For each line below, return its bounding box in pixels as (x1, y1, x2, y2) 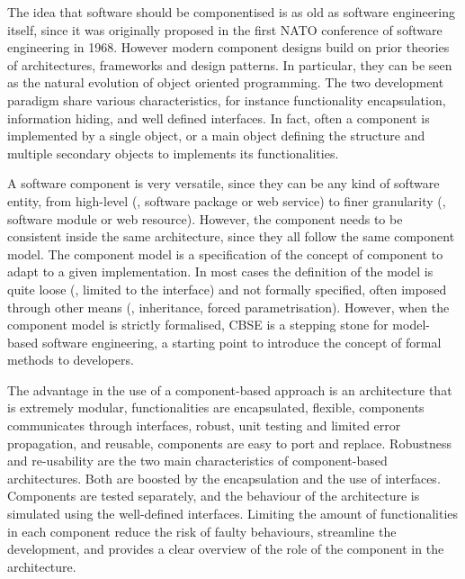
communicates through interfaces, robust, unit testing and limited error (7, 416, 401, 435)
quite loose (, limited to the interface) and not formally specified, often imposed (7, 279, 447, 298)
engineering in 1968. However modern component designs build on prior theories (7, 38, 450, 57)
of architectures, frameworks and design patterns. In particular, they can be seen (7, 55, 452, 74)
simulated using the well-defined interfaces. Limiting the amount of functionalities (7, 504, 459, 523)
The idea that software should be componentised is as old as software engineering (7, 3, 456, 21)
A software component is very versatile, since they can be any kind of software (7, 174, 440, 193)
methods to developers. (7, 350, 134, 369)
